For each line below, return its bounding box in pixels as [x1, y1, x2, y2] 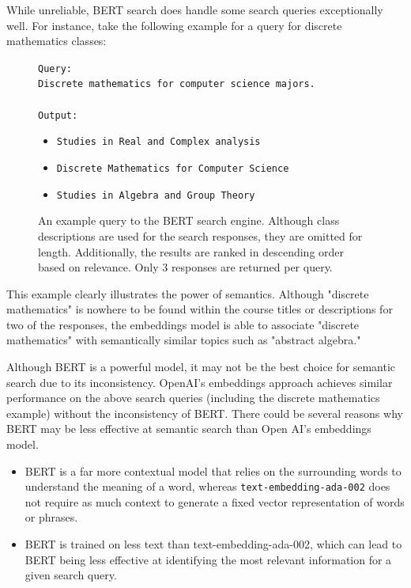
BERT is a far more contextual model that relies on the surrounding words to [25, 462, 402, 479]
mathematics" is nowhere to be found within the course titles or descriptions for [6, 301, 393, 317]
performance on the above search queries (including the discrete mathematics [6, 389, 380, 406]
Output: [38, 109, 78, 121]
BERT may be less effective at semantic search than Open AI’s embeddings [6, 420, 371, 437]
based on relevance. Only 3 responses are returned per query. [38, 259, 333, 275]
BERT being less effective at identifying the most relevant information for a [25, 551, 392, 567]
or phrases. [25, 509, 78, 525]
